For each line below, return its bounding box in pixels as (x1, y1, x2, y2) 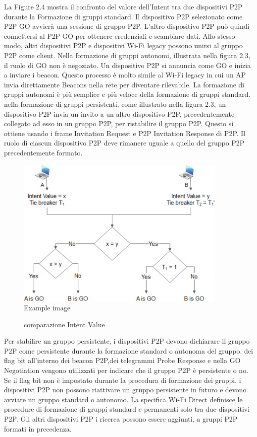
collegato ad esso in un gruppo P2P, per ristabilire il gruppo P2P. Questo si (4, 118, 234, 129)
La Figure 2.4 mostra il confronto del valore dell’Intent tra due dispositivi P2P (4, 1, 243, 11)
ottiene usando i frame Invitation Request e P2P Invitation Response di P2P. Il (4, 128, 246, 138)
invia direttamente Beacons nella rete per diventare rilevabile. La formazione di (4, 79, 245, 89)
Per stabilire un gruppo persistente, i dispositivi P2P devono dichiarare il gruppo (4, 336, 250, 346)
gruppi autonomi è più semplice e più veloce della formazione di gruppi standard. (4, 89, 251, 99)
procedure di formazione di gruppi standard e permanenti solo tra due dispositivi (4, 404, 250, 414)
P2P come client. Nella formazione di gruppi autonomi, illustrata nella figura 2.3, (4, 50, 251, 60)
